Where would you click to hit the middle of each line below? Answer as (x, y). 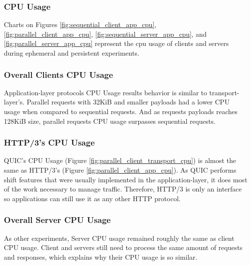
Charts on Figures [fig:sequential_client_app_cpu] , (80, 24)
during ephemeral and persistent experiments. (72, 53)
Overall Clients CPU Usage (59, 74)
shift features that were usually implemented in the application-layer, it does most (126, 179)
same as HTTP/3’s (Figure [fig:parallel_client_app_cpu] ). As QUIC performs (120, 170)
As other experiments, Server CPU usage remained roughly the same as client (119, 238)
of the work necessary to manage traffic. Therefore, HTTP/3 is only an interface (123, 189)
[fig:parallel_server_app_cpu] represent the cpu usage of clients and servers (117, 43)
